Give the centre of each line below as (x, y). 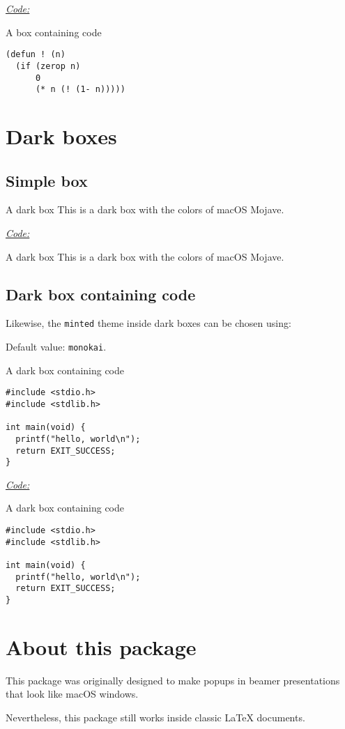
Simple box (47, 180)
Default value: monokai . (56, 347)
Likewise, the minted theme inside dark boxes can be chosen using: (148, 323)
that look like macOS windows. (72, 694)
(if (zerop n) (48, 66)
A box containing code (54, 32)
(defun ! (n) (36, 55)
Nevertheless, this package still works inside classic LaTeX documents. (155, 717)
